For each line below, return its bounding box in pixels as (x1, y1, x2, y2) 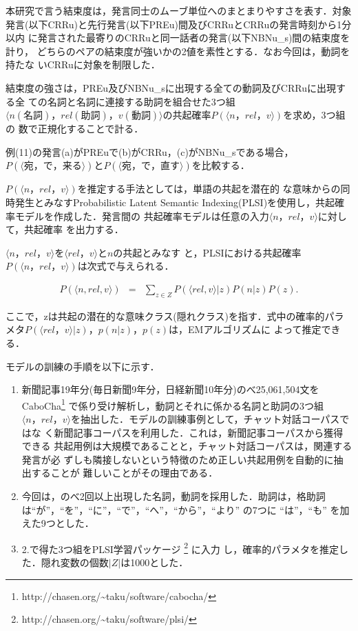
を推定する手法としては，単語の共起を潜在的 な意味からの (77, 181, 341, 196)
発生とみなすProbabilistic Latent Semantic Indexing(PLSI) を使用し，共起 (14, 194, 335, 209)
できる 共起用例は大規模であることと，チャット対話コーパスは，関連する (21, 439, 352, 453)
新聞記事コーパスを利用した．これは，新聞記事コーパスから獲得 (54, 425, 344, 439)
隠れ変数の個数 (41, 554, 109, 569)
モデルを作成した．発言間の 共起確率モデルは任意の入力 (14, 208, 269, 223)
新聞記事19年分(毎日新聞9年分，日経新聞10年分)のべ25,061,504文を (21, 382, 319, 397)
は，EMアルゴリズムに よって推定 (169, 322, 322, 337)
